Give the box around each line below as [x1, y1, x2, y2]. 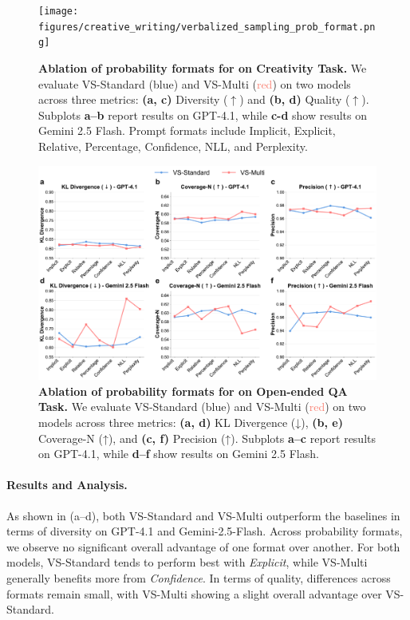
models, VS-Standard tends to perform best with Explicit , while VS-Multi [6, 554, 368, 571]
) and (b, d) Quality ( [239, 91, 350, 108]
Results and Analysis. [6, 476, 128, 493]
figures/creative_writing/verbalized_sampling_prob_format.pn [38, 21, 376, 33]
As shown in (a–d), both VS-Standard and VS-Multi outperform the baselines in [6, 507, 400, 523]
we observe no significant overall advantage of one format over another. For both [6, 538, 400, 555]
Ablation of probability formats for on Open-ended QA [38, 382, 348, 399]
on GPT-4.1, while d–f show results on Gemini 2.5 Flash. [38, 445, 319, 462]
